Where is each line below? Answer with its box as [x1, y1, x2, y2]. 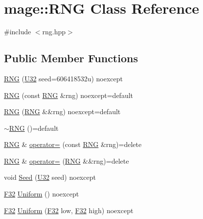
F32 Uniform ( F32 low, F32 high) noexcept [4, 205, 134, 215]
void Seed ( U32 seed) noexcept [4, 172, 96, 182]
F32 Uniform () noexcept [4, 189, 79, 199]
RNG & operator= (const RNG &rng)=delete [4, 139, 142, 149]
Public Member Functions [4, 50, 138, 66]
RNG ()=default [9, 122, 59, 133]
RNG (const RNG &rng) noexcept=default [4, 90, 134, 100]
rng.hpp [42, 26, 66, 37]
